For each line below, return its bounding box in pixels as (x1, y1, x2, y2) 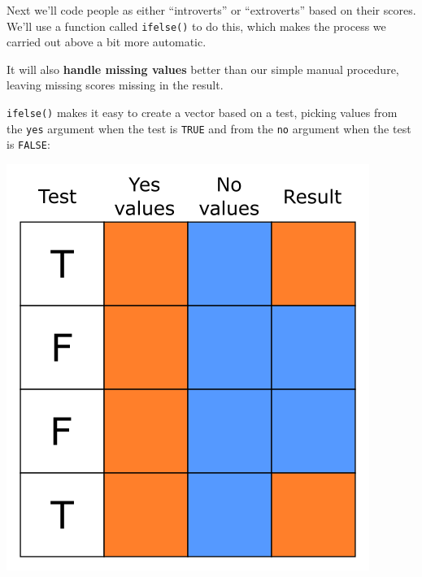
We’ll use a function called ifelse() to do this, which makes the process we (7, 17, 386, 34)
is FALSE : (7, 136, 50, 153)
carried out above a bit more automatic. (7, 33, 207, 50)
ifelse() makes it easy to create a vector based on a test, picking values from (7, 104, 398, 121)
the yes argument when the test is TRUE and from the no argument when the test (7, 119, 411, 137)
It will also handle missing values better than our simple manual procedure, (7, 60, 399, 77)
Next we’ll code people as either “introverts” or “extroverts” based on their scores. (7, 2, 416, 18)
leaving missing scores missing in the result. (7, 76, 224, 93)
